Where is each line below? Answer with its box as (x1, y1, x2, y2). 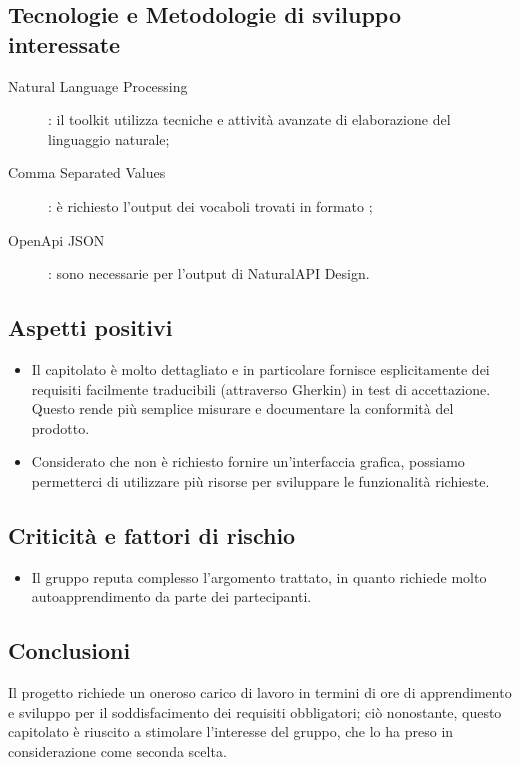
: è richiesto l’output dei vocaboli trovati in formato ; (48, 195, 373, 216)
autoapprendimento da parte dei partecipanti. (31, 586, 312, 607)
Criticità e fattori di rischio (8, 519, 296, 550)
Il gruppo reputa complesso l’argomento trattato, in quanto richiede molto (31, 566, 487, 587)
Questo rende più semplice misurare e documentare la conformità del (31, 398, 454, 419)
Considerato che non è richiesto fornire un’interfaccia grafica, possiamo (31, 451, 465, 472)
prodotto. (31, 417, 90, 438)
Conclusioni (8, 635, 131, 666)
